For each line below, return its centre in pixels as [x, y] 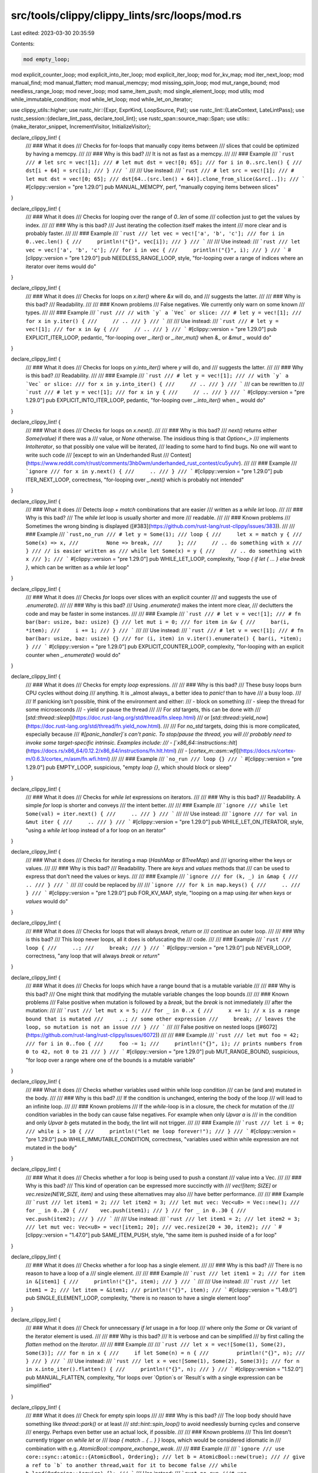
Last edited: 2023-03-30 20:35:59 [53, 33]
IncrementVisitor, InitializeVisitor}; [110, 127]
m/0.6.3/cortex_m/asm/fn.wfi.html [67, 759]
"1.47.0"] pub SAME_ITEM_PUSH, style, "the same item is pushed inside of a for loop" [173, 1235]
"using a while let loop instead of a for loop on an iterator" [96, 830]
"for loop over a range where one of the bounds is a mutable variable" [110, 1060]
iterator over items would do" [61, 266]
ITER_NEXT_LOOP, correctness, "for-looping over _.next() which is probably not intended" [135, 480]
